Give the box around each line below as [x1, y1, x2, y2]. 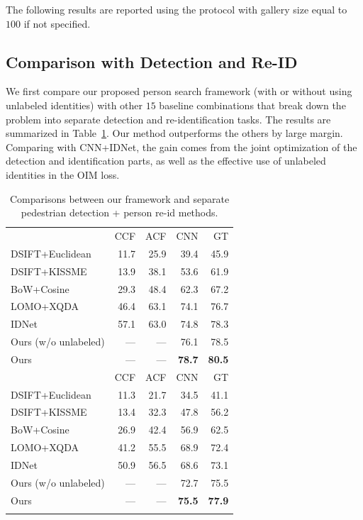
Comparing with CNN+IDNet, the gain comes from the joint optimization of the [6, 139, 357, 154]
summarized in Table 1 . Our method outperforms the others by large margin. [6, 126, 343, 140]
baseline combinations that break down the [159, 97, 346, 112]
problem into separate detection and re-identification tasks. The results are [6, 111, 331, 126]
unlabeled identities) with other [6, 97, 143, 112]
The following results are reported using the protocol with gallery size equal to [6, 2, 347, 16]
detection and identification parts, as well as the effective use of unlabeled [6, 153, 326, 168]
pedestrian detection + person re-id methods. [21, 205, 218, 220]
